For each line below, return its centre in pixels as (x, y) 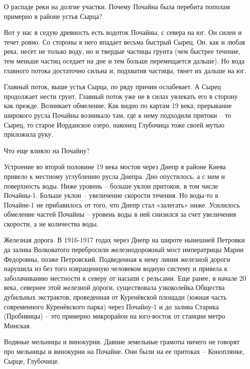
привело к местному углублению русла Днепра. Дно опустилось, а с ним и (114, 176)
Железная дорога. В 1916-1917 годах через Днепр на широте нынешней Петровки (125, 240)
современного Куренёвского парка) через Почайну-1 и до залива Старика (111, 306)
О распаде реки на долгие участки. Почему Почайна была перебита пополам (117, 6)
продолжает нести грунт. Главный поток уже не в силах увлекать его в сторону (121, 96)
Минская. (18, 325)
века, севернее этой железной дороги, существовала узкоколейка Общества (114, 287)
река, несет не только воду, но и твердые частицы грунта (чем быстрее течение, (122, 51)
